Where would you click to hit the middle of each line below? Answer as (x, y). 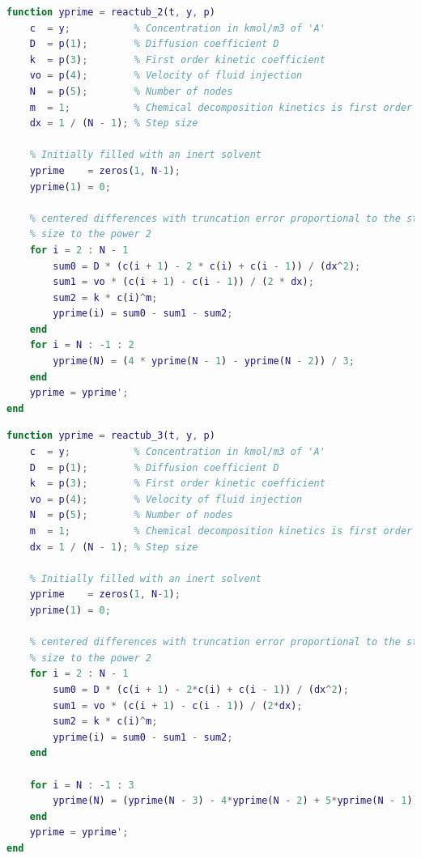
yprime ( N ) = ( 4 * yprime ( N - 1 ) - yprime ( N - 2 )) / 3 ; (204, 361)
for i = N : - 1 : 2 (82, 345)
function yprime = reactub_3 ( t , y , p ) (111, 436)
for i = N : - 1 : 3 (82, 785)
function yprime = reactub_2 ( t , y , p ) (111, 12)
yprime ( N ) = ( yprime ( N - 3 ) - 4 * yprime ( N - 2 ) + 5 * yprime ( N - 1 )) (236, 801)
